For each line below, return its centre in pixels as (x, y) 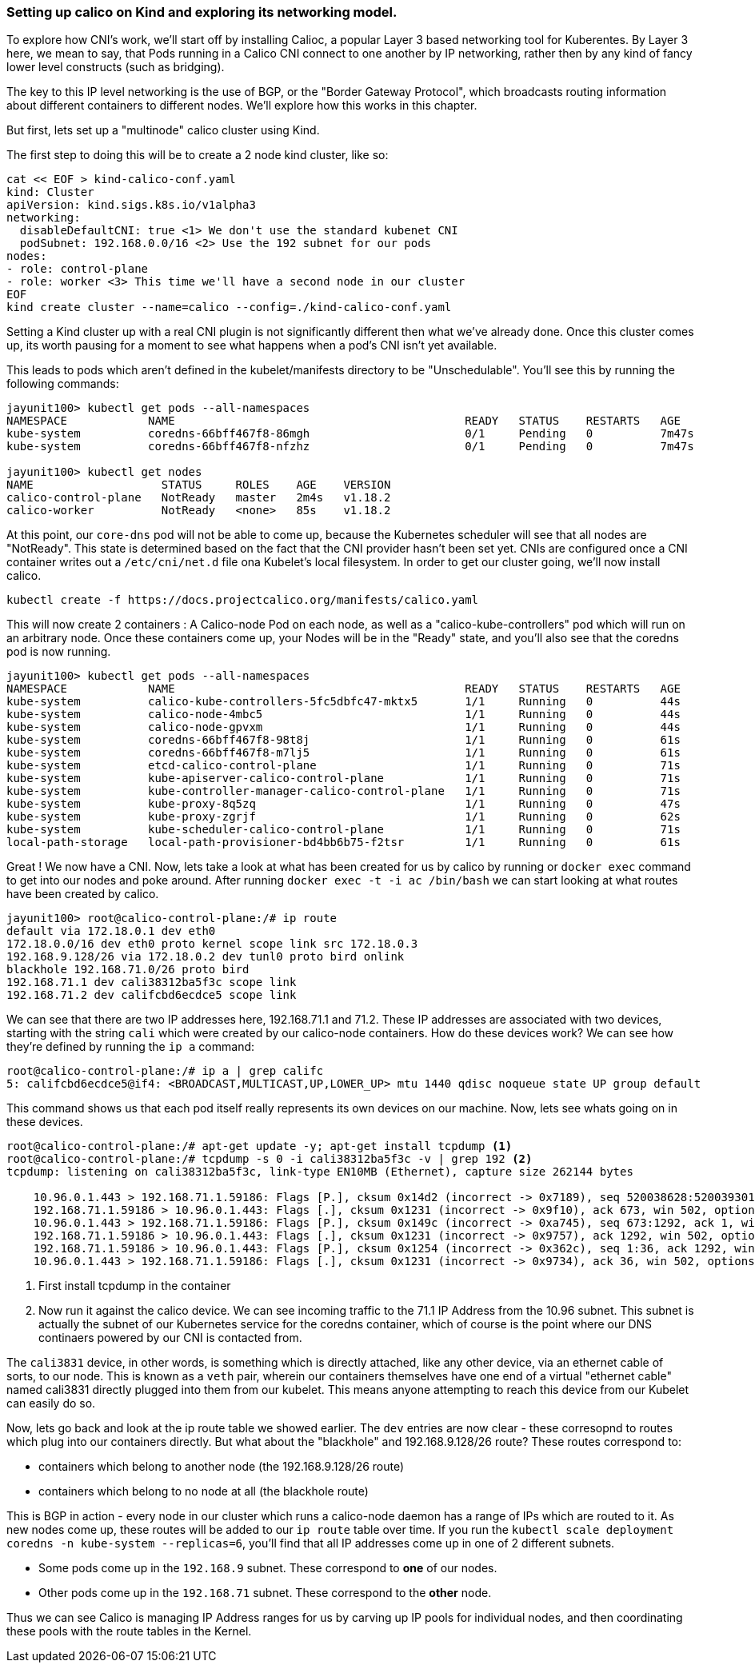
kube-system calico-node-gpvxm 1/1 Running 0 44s (344, 727)
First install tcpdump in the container (135, 1286)
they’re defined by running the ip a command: (131, 1047)
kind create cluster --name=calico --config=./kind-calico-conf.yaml (229, 307)
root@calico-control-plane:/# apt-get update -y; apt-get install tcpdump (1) (260, 1146)
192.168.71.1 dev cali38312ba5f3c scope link (152, 982)
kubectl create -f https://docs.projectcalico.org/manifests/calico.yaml (243, 600)
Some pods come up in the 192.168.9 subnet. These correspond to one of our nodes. (268, 1568)
